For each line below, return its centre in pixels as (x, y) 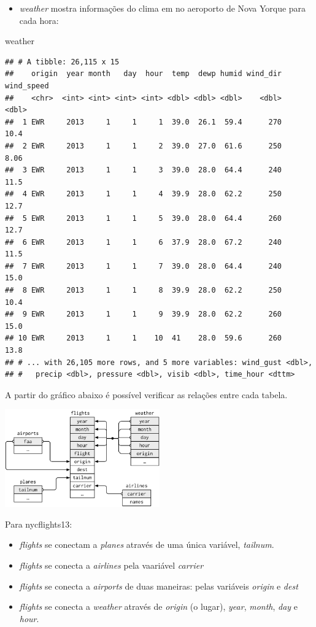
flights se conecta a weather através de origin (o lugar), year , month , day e (159, 606)
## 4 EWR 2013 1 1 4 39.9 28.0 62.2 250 (144, 194)
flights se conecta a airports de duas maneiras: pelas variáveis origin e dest (159, 586)
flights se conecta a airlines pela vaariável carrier (111, 565)
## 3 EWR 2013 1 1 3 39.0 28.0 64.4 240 (144, 170)
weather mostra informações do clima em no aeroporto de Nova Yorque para (163, 8)
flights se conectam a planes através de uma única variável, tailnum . (147, 544)
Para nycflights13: (39, 524)
